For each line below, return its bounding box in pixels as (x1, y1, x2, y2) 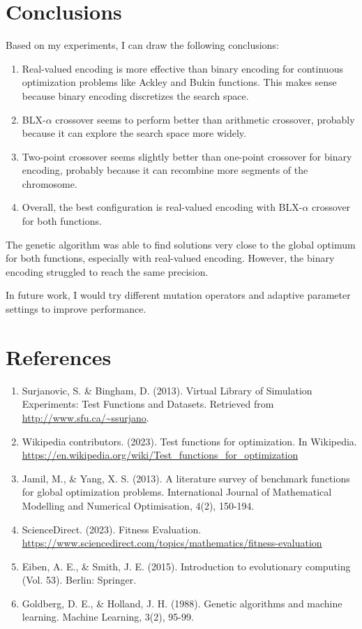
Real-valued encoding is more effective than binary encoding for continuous (22, 61, 343, 75)
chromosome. (22, 176, 77, 191)
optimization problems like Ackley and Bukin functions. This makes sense (22, 75, 337, 89)
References (6, 342, 112, 371)
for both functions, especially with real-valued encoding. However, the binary (6, 251, 335, 265)
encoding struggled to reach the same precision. (6, 264, 209, 279)
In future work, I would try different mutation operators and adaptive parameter (6, 288, 351, 302)
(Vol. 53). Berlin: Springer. (22, 572, 137, 587)
